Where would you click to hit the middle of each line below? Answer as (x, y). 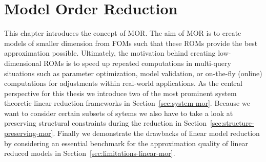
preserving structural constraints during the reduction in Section (105, 123)
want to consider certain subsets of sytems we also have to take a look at (119, 113)
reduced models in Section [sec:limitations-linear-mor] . (90, 153)
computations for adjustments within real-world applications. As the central (123, 83)
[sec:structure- (232, 123)
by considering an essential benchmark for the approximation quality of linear (126, 143)
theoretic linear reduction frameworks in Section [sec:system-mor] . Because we (127, 103)
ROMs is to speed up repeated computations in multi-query (137, 63)
